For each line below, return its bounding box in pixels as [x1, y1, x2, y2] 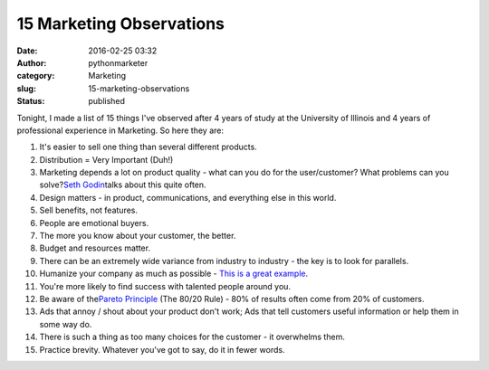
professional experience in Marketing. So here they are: [16, 125, 224, 136]
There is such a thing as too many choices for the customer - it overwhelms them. [39, 331, 346, 343]
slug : [16, 82, 36, 94]
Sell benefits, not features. [39, 204, 139, 216]
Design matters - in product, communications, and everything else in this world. [39, 192, 337, 203]
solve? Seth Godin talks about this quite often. [39, 179, 207, 190]
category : [16, 71, 55, 81]
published [88, 96, 126, 107]
